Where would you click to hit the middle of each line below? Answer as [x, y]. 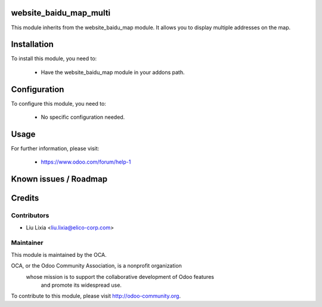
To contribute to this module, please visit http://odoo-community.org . [96, 296]
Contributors [30, 216]
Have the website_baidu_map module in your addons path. [113, 72]
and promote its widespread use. [81, 285]
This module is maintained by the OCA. [59, 254]
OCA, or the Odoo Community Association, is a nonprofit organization [96, 266]
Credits [25, 198]
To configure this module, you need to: [59, 103]
